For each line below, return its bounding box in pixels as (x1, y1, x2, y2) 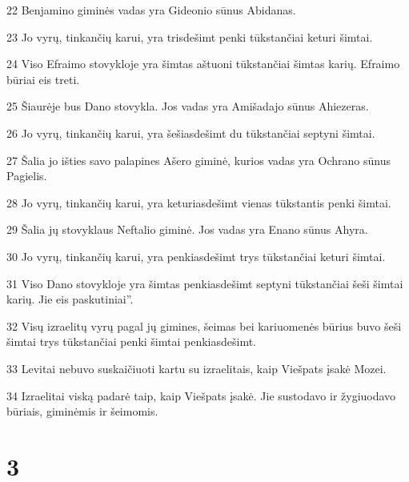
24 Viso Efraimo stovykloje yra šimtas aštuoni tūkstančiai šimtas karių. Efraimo (6, 55, 400, 72)
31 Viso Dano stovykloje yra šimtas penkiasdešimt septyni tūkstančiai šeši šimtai (6, 275, 403, 291)
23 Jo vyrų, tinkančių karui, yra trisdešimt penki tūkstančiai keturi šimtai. (6, 28, 373, 45)
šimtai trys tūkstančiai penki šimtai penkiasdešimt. (6, 333, 257, 350)
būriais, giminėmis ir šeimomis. (6, 403, 158, 420)
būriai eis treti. (6, 70, 80, 87)
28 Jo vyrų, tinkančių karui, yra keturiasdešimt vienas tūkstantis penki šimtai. (6, 194, 391, 211)
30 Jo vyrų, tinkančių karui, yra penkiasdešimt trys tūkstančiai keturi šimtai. (6, 247, 386, 264)
